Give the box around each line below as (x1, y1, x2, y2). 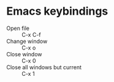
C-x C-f (21, 31, 41, 38)
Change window (6, 37, 48, 45)
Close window (6, 50, 42, 58)
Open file (6, 24, 29, 32)
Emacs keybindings (6, 4, 108, 18)
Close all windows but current (6, 63, 82, 71)
